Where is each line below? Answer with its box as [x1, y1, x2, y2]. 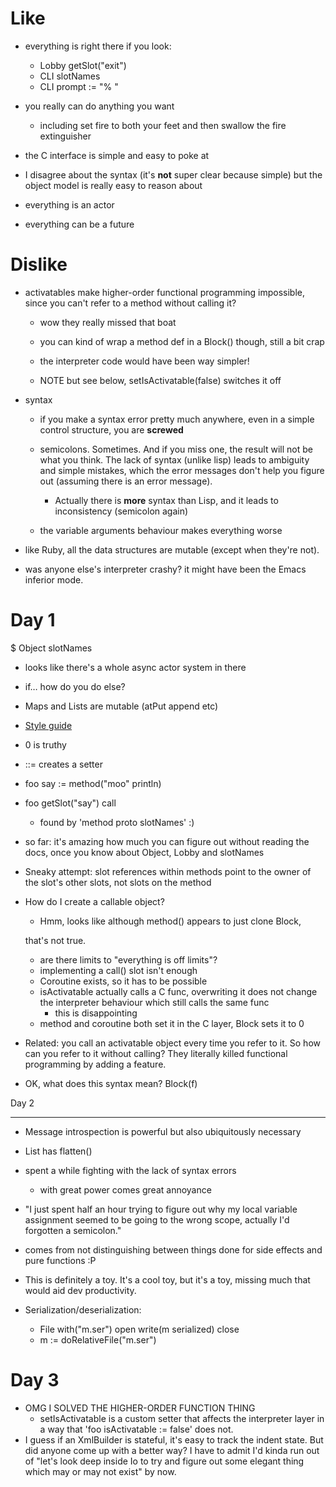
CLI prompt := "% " [39, 80, 119, 92]
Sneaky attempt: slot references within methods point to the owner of [24, 865, 312, 877]
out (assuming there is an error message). [39, 475, 213, 487]
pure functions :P [24, 1254, 97, 1266]
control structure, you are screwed [39, 423, 184, 436]
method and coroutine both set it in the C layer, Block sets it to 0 [39, 1017, 305, 1029]
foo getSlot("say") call [24, 797, 117, 809]
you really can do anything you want [24, 100, 175, 112]
